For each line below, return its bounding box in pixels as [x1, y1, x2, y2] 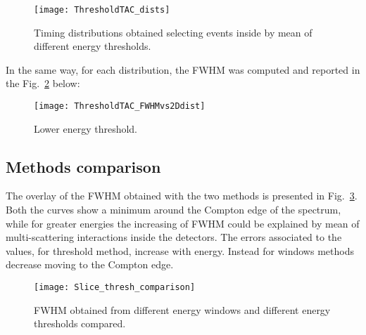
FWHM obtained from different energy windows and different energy [34, 302, 331, 317]
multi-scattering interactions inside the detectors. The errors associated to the [6, 230, 342, 244]
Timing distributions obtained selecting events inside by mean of [34, 25, 313, 39]
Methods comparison [6, 155, 161, 177]
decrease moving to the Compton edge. [6, 257, 174, 272]
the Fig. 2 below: [6, 76, 80, 91]
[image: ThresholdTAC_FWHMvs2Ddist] [34, 101, 206, 112]
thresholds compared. [34, 316, 126, 331]
